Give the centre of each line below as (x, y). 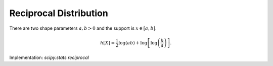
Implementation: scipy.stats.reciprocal (49, 57)
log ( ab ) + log (133, 43)
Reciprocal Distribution (59, 13)
